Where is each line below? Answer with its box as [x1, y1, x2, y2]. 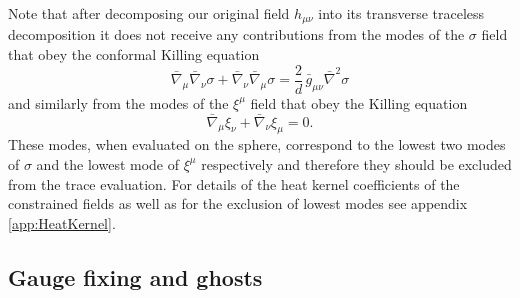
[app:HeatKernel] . [8, 212, 116, 233]
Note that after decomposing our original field [8, 3, 290, 23]
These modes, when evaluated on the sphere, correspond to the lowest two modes [8, 134, 506, 155]
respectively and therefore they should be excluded [201, 153, 512, 174]
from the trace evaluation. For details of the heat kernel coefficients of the [8, 173, 460, 194]
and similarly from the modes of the [8, 92, 229, 113]
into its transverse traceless [318, 3, 485, 23]
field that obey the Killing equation [250, 92, 468, 113]
